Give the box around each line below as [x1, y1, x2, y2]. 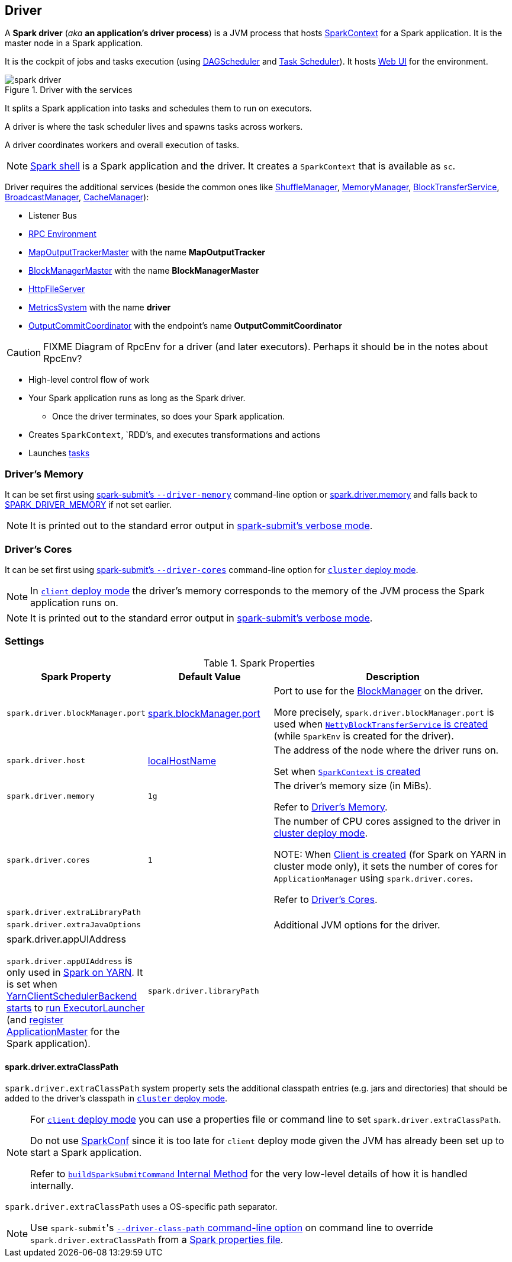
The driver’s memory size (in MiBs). [273, 779, 432, 792]
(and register [7, 1013, 64, 1026]
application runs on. [30, 596, 118, 608]
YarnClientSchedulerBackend [7, 989, 137, 1002]
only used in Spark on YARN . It [7, 966, 143, 978]
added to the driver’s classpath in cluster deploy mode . [5, 1093, 227, 1103]
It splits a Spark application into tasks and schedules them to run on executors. [5, 103, 312, 114]
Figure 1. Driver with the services [5, 85, 133, 95]
